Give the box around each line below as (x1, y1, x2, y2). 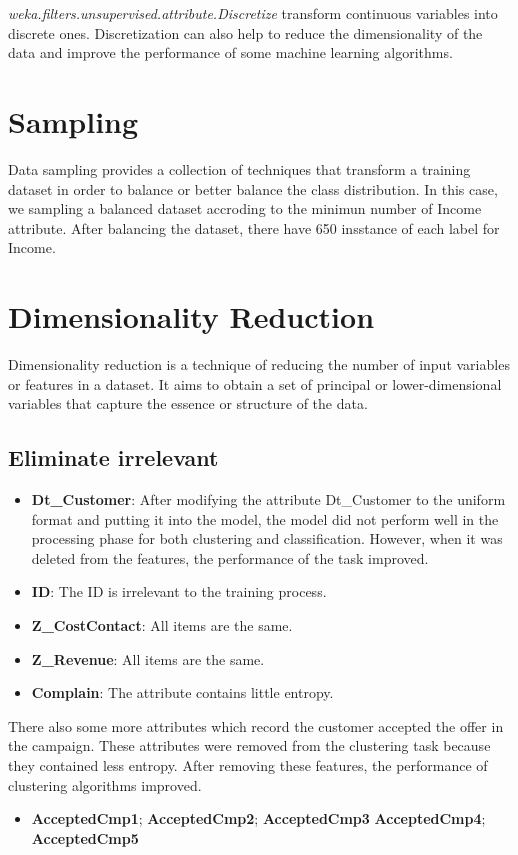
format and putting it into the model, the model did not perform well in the (31, 508, 499, 529)
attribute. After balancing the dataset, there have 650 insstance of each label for (8, 217, 500, 238)
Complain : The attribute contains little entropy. (31, 682, 334, 703)
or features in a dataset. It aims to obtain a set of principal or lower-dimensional (8, 373, 502, 394)
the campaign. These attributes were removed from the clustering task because (8, 735, 491, 756)
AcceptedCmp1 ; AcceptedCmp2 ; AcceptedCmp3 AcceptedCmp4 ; (31, 808, 486, 829)
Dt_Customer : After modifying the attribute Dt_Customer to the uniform (31, 488, 506, 509)
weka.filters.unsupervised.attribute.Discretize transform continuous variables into (8, 3, 498, 23)
